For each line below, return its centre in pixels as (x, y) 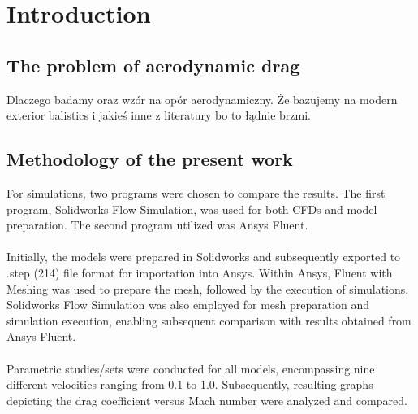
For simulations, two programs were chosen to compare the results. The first (196, 192)
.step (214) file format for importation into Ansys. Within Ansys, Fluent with (200, 272)
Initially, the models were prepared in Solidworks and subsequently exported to (204, 257)
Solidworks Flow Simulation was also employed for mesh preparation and (188, 305)
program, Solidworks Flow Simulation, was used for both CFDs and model (192, 209)
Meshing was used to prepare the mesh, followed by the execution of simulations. (208, 288)
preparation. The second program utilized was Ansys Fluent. (157, 225)
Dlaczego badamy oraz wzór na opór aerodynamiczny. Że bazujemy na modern (202, 99)
